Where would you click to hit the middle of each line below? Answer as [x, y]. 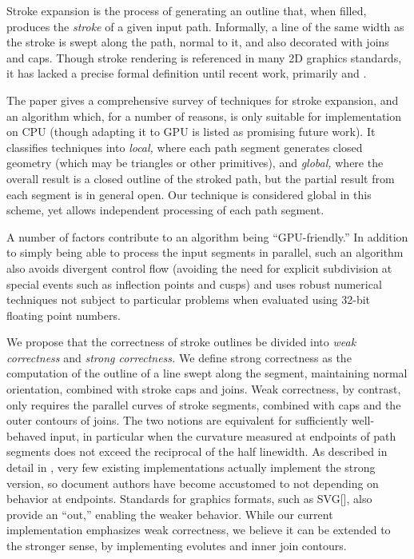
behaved [26, 435]
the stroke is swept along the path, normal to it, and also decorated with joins [198, 42]
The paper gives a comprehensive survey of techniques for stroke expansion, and [203, 100]
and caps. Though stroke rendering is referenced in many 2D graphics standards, [204, 57]
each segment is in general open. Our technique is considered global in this [189, 194]
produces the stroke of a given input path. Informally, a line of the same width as [205, 26]
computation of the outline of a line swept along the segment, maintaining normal [207, 373]
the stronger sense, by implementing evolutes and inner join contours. [177, 545]
